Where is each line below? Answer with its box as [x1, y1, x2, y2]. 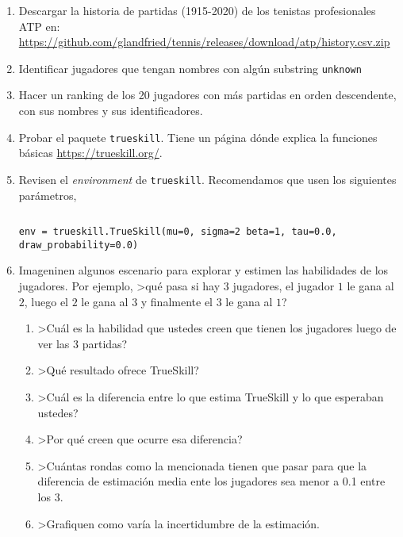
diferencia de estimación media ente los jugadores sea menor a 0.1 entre [37, 473, 386, 489]
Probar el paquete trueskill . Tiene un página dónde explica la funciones [18, 128, 378, 145]
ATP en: [18, 17, 60, 34]
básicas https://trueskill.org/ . [18, 144, 163, 161]
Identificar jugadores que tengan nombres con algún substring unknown [18, 59, 362, 76]
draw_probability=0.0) [18, 239, 139, 251]
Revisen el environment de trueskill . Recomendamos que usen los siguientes [18, 171, 397, 187]
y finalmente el [140, 293, 213, 309]
